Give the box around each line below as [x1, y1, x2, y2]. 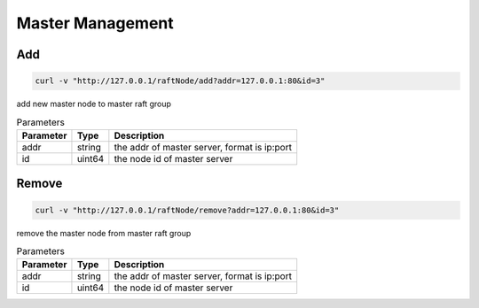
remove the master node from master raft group [16, 227, 192, 238]
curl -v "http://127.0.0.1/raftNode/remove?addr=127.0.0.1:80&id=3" [35, 204, 340, 215]
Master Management [16, 13, 175, 33]
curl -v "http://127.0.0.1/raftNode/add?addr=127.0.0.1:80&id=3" [35, 76, 326, 86]
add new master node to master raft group [16, 98, 172, 110]
